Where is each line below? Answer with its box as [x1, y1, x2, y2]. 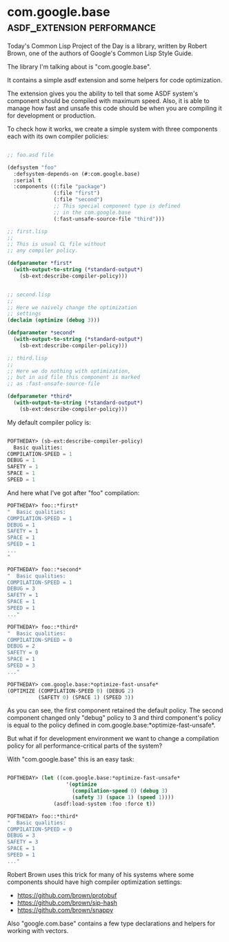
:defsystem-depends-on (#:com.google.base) [13, 170, 140, 177]
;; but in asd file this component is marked [7, 374, 140, 381]
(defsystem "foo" [7, 164, 57, 171]
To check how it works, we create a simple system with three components [7, 124, 218, 133]
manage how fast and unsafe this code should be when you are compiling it [7, 104, 222, 112]
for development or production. [7, 111, 97, 120]
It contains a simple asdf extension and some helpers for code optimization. [7, 75, 223, 84]
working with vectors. [7, 926, 69, 934]
